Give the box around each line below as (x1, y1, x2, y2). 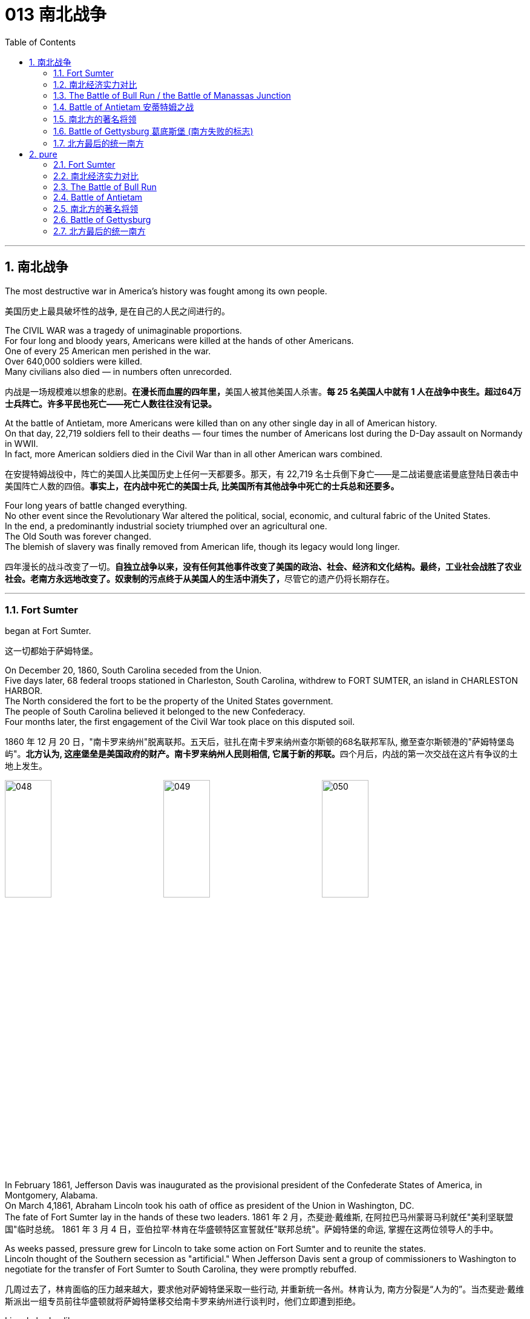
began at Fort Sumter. (5, 626, 91, 636)
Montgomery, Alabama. (5, 1189, 98, 1200)
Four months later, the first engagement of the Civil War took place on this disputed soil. (5, 716, 355, 727)
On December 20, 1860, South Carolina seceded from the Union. (5, 665, 262, 676)
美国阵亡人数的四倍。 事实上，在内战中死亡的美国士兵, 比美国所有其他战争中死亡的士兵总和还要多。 (5, 480, 399, 491)
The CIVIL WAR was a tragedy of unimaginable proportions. (5, 325, 242, 336)
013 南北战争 (5, 4, 106, 25)
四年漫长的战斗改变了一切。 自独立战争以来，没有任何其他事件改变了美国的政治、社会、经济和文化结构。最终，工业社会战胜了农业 (5, 561, 522, 572)
